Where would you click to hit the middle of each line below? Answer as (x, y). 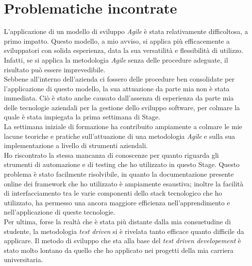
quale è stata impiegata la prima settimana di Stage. (82, 117)
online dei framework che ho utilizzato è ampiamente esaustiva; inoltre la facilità (124, 183)
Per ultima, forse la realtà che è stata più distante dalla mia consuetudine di (118, 221)
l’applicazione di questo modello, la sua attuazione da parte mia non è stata (117, 88)
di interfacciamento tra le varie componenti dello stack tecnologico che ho (113, 193)
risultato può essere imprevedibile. (55, 69)
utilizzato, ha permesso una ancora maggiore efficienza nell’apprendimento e (117, 202)
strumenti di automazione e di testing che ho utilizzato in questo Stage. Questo (122, 164)
